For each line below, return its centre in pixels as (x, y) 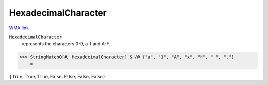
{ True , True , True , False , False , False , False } (57, 76)
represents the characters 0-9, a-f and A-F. (66, 44)
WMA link (19, 28)
